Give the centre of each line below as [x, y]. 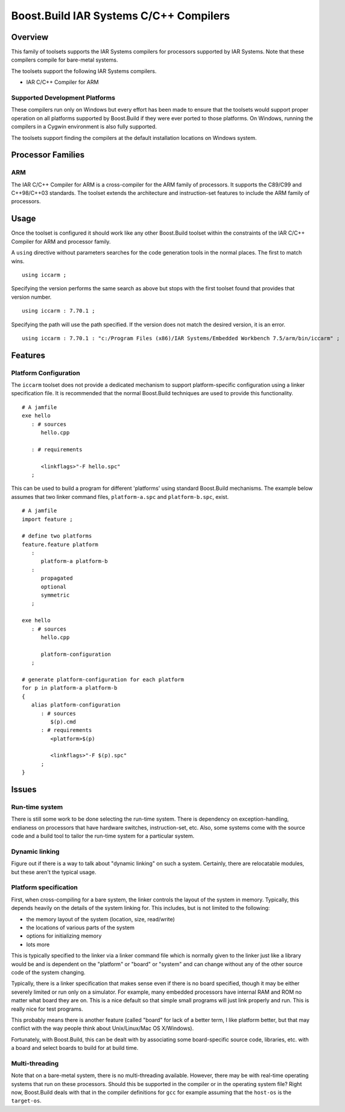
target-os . [26, 1101]
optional [54, 586]
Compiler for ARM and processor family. [61, 241]
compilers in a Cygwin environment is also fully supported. [84, 127]
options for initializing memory [64, 936]
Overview [30, 37]
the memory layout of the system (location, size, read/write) [100, 919]
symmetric [55, 595]
